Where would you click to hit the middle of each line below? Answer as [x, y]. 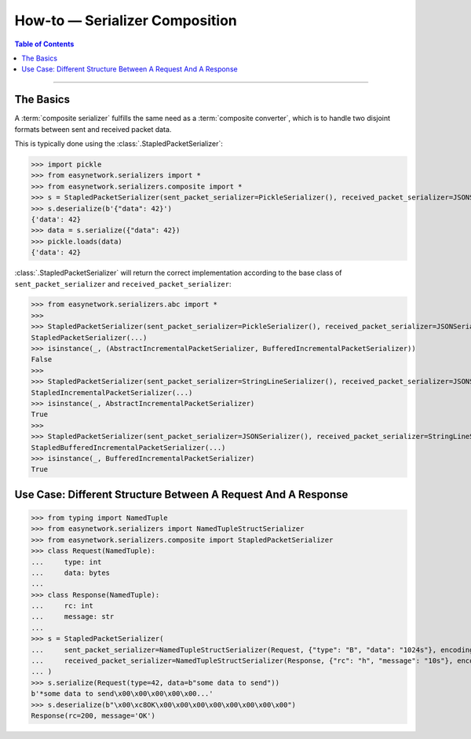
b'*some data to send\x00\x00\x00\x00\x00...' [122, 694]
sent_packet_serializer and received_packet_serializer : [123, 284]
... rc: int [62, 606]
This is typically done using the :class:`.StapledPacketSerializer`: [119, 144]
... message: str [73, 617]
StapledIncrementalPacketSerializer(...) [112, 392]
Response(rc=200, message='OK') [93, 715]
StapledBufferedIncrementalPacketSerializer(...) [128, 447]
